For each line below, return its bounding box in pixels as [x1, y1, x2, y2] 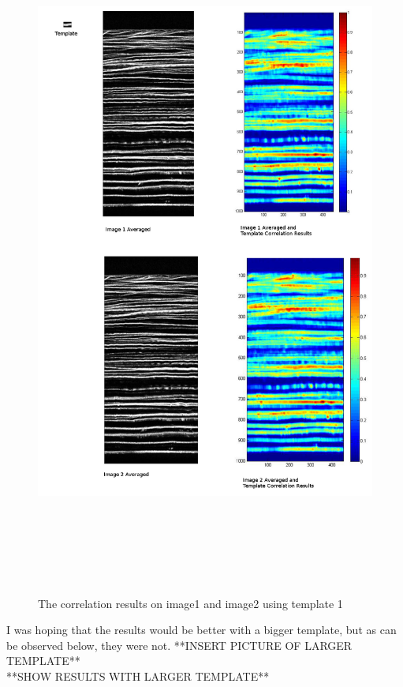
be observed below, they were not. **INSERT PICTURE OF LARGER [6, 636, 353, 653]
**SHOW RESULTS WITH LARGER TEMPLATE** [6, 667, 270, 684]
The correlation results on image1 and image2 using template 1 [38, 595, 343, 611]
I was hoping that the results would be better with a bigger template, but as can [6, 621, 397, 638]
